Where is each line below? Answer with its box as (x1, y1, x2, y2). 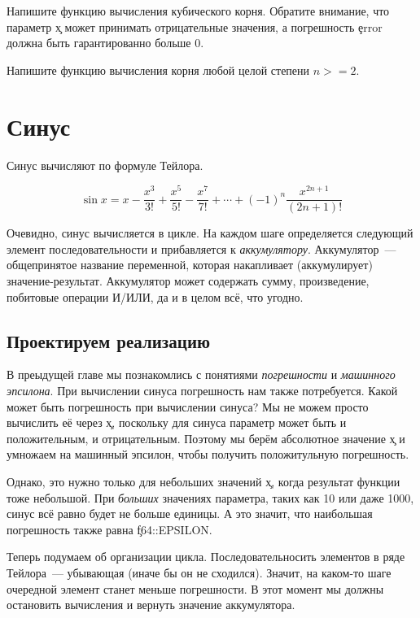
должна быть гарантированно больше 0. (7, 34, 204, 51)
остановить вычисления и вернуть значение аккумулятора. (7, 596, 295, 613)
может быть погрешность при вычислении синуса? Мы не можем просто (7, 398, 369, 415)
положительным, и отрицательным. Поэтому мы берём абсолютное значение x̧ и (7, 429, 405, 446)
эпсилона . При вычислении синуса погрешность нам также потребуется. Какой (7, 382, 398, 398)
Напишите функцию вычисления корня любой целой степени (7, 61, 310, 78)
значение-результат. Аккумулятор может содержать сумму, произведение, (7, 272, 370, 289)
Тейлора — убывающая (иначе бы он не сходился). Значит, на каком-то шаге (7, 564, 392, 581)
